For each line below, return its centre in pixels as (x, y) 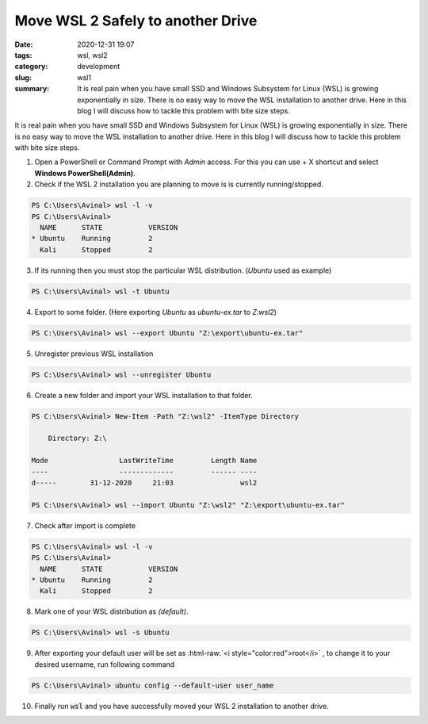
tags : (23, 55)
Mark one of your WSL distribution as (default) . (111, 611)
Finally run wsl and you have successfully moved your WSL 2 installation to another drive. (182, 706)
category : (31, 67)
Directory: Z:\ (77, 439)
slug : (23, 77)
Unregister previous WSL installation (94, 354)
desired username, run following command (105, 664)
